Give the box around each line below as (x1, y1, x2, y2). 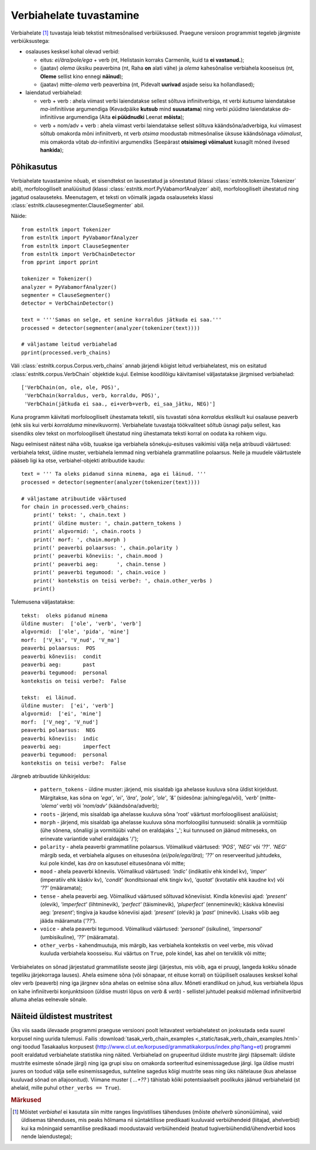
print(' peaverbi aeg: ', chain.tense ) (33, 561, 167, 568)
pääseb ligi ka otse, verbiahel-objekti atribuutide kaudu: (11, 457, 146, 464)
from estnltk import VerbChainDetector (21, 251, 136, 258)
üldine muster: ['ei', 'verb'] (21, 702, 114, 709)
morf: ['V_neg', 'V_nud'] (21, 718, 99, 725)
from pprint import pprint (21, 259, 99, 266)
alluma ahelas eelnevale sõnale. (11, 996, 88, 1003)
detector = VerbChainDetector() (21, 300, 114, 307)
